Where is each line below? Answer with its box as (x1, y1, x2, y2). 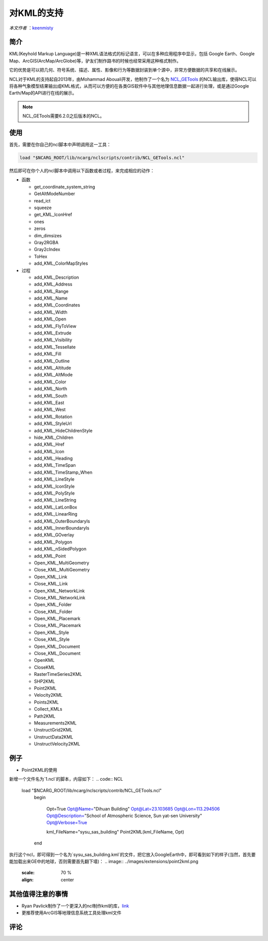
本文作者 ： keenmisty (9, 25, 54, 31)
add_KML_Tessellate (34, 344, 76, 350)
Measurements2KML (34, 720, 77, 726)
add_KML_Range (34, 288, 69, 294)
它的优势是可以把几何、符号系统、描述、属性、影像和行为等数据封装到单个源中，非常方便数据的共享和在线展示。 (9, 67, 240, 73)
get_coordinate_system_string (34, 184, 95, 190)
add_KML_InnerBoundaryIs (34, 525, 89, 531)
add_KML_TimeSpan (34, 462, 76, 468)
